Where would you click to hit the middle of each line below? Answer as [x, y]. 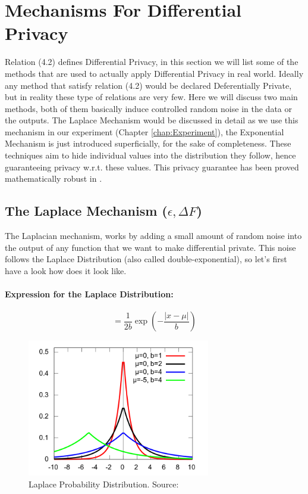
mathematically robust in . [54, 178]
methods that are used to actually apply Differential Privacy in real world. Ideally [154, 73]
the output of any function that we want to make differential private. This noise [150, 247]
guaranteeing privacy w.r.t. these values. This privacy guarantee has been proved [152, 167]
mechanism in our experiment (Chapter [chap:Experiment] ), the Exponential [144, 131]
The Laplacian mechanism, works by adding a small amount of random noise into [153, 236]
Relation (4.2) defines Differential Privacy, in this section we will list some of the [152, 62]
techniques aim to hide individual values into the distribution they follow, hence [150, 155]
